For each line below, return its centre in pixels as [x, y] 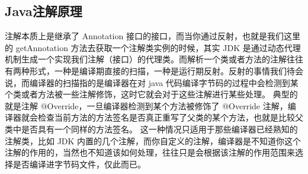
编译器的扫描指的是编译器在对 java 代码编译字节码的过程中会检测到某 [164, 82]
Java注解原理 [44, 11]
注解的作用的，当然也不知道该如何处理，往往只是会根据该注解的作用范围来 [150, 152]
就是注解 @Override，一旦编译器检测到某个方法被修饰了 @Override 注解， [146, 105]
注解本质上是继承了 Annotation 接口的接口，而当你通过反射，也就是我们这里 [153, 36]
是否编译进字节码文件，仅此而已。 [79, 164]
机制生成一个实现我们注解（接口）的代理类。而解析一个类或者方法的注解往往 [154, 59]
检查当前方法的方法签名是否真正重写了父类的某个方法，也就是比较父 [170, 117]
